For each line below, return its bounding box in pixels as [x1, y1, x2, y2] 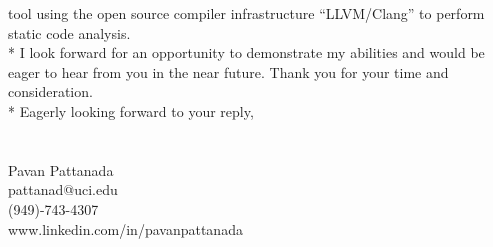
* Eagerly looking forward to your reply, [8, 100, 254, 121]
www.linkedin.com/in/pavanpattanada [8, 218, 243, 239]
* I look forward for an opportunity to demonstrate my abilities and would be [8, 42, 485, 63]
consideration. [8, 81, 93, 102]
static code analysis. [8, 22, 131, 43]
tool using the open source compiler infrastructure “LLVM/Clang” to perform [8, 3, 485, 23]
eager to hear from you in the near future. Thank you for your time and [8, 61, 449, 82]
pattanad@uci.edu [8, 179, 118, 200]
